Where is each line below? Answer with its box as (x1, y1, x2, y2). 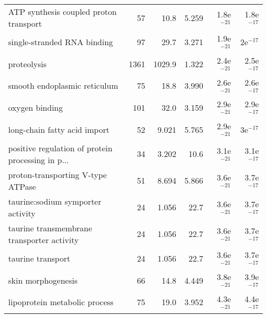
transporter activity (8, 233, 79, 246)
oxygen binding (8, 102, 63, 114)
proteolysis (8, 57, 47, 70)
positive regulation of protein (8, 142, 112, 154)
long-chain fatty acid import (8, 124, 109, 136)
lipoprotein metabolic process (8, 296, 114, 308)
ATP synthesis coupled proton (8, 6, 117, 17)
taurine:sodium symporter (8, 195, 102, 207)
